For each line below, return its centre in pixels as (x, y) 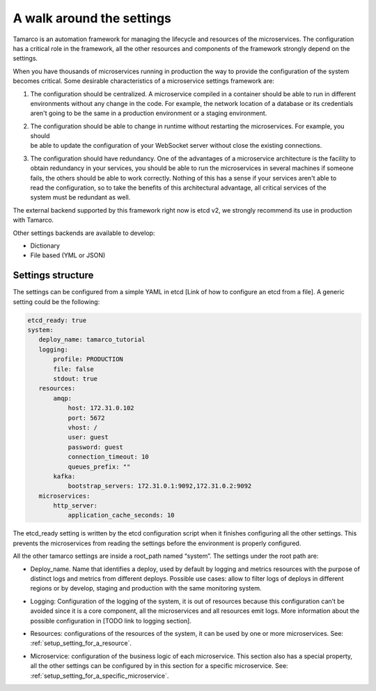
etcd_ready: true (57, 320)
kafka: (64, 476)
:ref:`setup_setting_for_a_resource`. (81, 643)
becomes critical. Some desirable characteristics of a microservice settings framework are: (144, 81)
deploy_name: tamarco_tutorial (92, 340)
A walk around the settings (92, 18)
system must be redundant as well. (80, 197)
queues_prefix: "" (99, 466)
